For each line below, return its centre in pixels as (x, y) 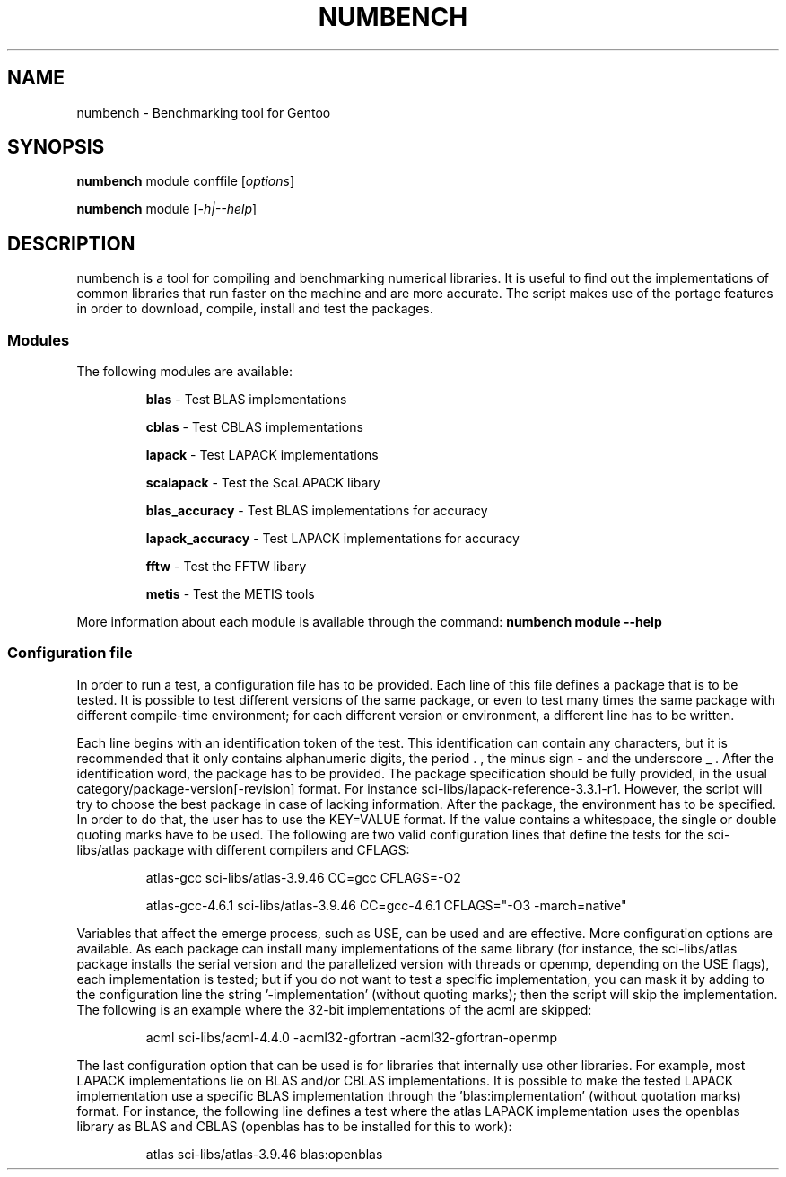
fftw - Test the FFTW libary (226, 567)
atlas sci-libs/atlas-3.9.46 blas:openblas (264, 1154)
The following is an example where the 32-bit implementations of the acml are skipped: (334, 1009)
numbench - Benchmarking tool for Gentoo (204, 112)
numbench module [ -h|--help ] (167, 209)
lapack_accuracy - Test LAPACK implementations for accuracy (332, 539)
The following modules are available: (185, 372)
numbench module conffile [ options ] (185, 181)
